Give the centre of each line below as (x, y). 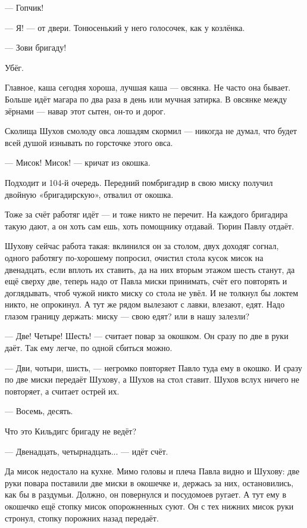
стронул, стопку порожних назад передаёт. (82, 518)
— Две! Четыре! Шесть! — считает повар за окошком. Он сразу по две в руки (147, 336)
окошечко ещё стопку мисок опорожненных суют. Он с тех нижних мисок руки (149, 506)
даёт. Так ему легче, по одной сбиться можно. (89, 348)
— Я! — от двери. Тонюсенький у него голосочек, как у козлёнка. (125, 27)
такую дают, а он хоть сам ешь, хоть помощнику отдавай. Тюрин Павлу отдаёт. (150, 226)
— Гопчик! (24, 7)
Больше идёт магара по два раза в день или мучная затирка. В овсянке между (146, 99)
